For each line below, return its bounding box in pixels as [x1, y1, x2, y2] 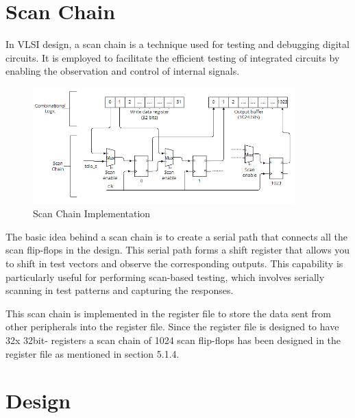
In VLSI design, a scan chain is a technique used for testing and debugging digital [5, 37, 350, 51]
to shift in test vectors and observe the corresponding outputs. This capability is [5, 256, 343, 271]
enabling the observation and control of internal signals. [5, 64, 240, 78]
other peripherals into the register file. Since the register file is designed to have [5, 319, 339, 334]
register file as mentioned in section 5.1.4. [5, 346, 180, 360]
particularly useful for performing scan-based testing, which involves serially [5, 269, 325, 284]
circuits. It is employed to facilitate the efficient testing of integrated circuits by [5, 50, 340, 64]
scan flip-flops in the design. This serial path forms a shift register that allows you [5, 243, 350, 257]
